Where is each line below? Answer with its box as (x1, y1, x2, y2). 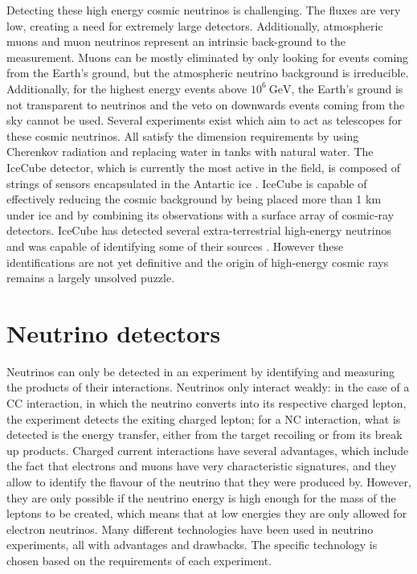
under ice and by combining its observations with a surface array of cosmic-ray (6, 206, 395, 223)
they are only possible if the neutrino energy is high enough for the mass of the (6, 489, 396, 506)
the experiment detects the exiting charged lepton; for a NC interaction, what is (6, 410, 401, 427)
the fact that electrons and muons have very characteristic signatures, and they (6, 457, 397, 474)
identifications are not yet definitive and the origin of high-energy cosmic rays (6, 253, 389, 270)
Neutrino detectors (6, 316, 221, 349)
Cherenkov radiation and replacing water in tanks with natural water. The (6, 143, 374, 160)
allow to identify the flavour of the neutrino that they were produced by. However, (6, 473, 411, 490)
